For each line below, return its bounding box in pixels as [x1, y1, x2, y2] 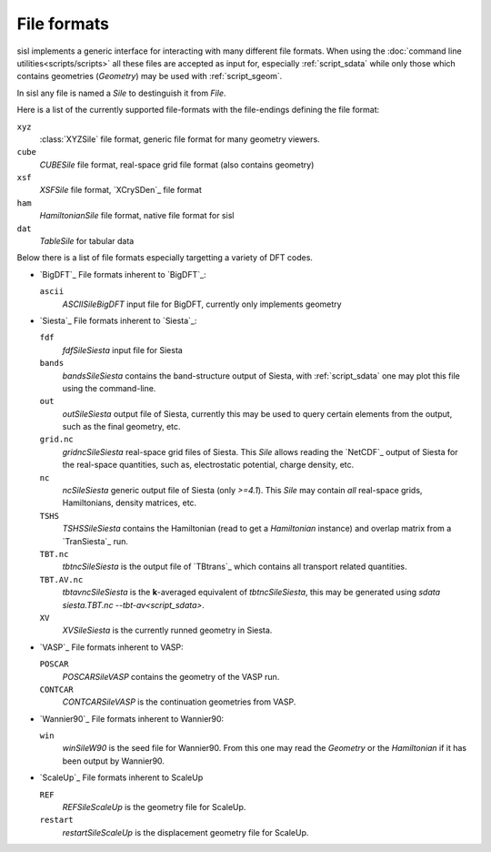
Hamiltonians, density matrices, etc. [62, 497, 197, 509]
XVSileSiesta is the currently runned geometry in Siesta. [62, 624, 273, 636]
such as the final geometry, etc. [62, 421, 181, 432]
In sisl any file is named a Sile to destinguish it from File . [16, 87, 226, 98]
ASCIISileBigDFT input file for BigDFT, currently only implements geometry [62, 299, 342, 309]
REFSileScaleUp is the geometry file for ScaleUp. [62, 802, 246, 813]
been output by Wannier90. [62, 756, 165, 766]
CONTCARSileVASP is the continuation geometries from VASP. [62, 696, 296, 707]
